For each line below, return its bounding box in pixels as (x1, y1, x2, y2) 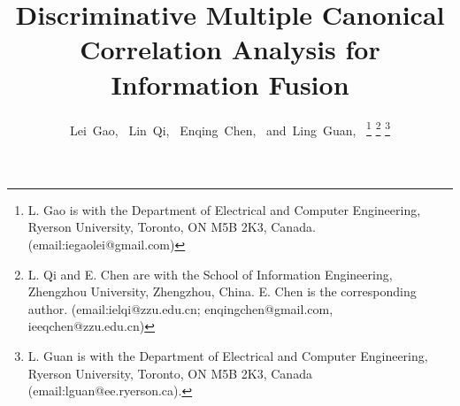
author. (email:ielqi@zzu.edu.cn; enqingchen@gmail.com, (27, 299, 333, 318)
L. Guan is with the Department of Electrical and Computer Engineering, (27, 346, 428, 364)
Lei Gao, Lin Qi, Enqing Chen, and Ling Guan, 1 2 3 (70, 118, 390, 139)
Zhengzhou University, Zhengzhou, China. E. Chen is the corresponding (27, 282, 417, 301)
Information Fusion (111, 65, 349, 102)
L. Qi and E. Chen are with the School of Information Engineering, (27, 264, 393, 283)
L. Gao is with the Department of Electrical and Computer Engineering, (27, 200, 421, 218)
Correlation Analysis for (80, 31, 380, 67)
